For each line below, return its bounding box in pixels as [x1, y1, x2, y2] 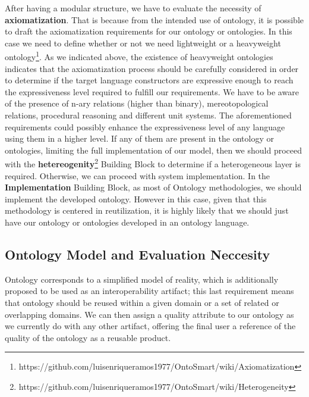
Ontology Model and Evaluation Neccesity [5, 245, 270, 263]
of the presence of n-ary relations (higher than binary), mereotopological [5, 97, 269, 110]
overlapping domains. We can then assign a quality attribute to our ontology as [5, 308, 294, 320]
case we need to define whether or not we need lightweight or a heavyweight [5, 36, 281, 49]
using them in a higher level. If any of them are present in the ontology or [5, 132, 274, 145]
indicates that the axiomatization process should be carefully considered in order [5, 62, 299, 74]
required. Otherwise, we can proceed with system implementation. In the [5, 169, 270, 182]
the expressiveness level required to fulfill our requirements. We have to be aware [5, 85, 299, 98]
